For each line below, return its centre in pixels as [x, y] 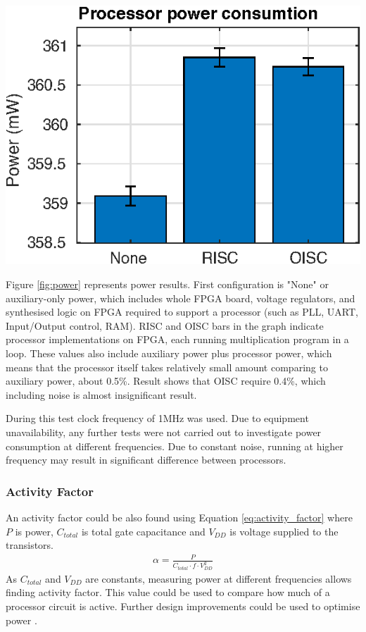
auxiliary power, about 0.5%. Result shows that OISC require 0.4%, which [166, 381]
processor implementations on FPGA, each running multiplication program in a [177, 339]
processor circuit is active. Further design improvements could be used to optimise [183, 606]
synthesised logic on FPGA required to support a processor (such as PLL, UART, [182, 312]
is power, [34, 531]
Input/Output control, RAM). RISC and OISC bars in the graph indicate [165, 325]
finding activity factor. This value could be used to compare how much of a [168, 592]
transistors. [30, 545]
